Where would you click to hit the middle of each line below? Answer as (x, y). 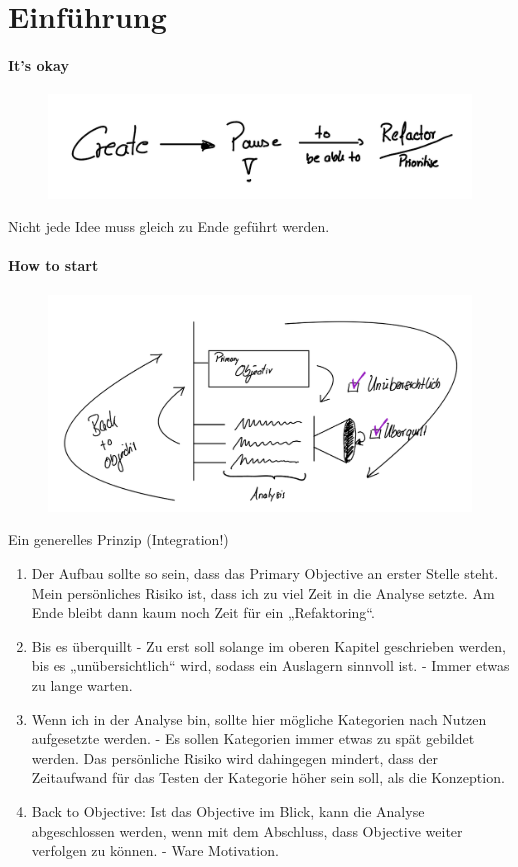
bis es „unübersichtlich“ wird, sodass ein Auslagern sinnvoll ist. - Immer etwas (270, 665)
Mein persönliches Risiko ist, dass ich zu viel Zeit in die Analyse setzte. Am (263, 592)
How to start (53, 265)
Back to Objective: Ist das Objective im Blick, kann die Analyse (228, 811)
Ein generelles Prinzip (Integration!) (118, 539)
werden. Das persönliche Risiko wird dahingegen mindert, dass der (234, 757)
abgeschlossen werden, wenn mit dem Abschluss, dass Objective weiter (247, 830)
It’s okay (38, 64)
